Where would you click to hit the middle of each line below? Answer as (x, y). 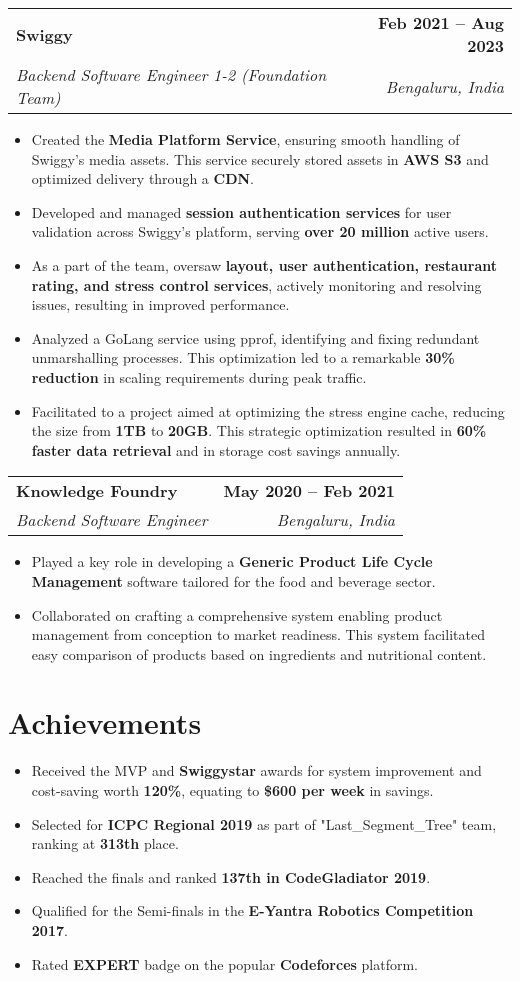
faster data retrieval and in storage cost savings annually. (216, 449)
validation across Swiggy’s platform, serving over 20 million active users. (260, 231)
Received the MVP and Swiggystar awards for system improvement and (256, 770)
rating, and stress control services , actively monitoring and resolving (256, 284)
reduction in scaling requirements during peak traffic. (199, 376)
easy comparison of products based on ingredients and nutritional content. (259, 653)
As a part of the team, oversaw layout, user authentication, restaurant (264, 264)
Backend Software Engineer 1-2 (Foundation (171, 74)
